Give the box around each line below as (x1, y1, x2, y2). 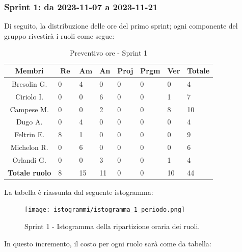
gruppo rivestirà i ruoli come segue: (4, 30, 115, 41)
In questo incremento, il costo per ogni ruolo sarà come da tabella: (4, 238, 211, 248)
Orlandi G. (12, 154, 46, 165)
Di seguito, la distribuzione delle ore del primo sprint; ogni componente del (4, 20, 238, 31)
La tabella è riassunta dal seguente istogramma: (4, 186, 153, 197)
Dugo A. (16, 116, 43, 127)
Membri (15, 65, 44, 75)
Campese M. (10, 104, 49, 114)
